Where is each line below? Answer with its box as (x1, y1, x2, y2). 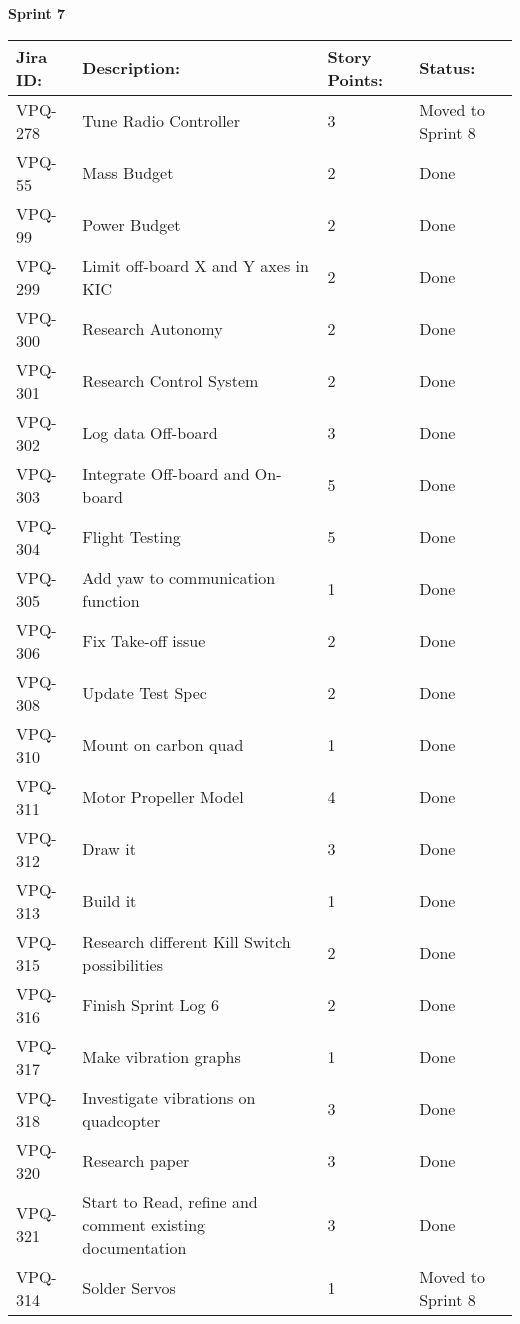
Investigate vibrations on (82, 1085, 256, 1109)
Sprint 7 (8, 3, 66, 23)
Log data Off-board (82, 421, 218, 445)
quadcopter (82, 1108, 161, 1132)
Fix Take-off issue (82, 629, 206, 653)
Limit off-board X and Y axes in (82, 253, 309, 277)
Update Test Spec (82, 681, 207, 705)
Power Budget (82, 213, 181, 237)
